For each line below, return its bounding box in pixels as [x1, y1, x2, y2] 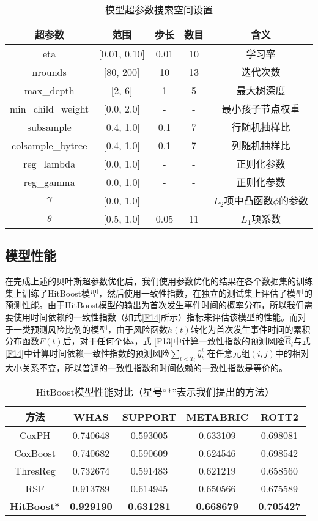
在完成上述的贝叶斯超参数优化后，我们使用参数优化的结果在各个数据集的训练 [5, 275, 313, 287]
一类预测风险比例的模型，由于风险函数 [13, 322, 168, 335]
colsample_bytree [12, 138, 87, 152]
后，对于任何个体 [62, 334, 131, 347]
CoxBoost [14, 446, 56, 460]
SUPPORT [122, 409, 177, 424]
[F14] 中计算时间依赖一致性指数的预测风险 [5, 346, 169, 359]
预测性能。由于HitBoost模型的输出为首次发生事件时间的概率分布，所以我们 [5, 298, 305, 311]
